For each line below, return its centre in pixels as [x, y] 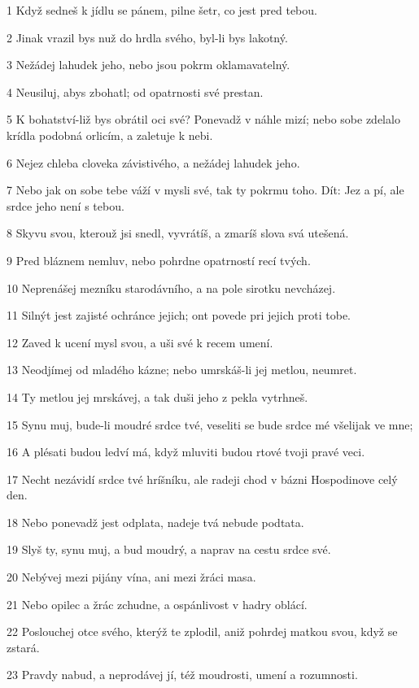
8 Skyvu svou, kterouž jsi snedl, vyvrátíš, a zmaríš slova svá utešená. [178, 233]
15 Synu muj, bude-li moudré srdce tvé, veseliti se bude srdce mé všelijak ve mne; [210, 424]
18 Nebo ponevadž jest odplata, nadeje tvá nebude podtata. [155, 522]
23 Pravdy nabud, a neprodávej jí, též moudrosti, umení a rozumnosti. [182, 675]
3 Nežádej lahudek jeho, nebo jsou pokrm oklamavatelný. [148, 65]
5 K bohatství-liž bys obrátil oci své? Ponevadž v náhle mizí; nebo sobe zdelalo [203, 119]
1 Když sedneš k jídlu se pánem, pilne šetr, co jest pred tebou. [162, 10]
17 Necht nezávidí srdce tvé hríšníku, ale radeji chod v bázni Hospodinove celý [202, 479]
